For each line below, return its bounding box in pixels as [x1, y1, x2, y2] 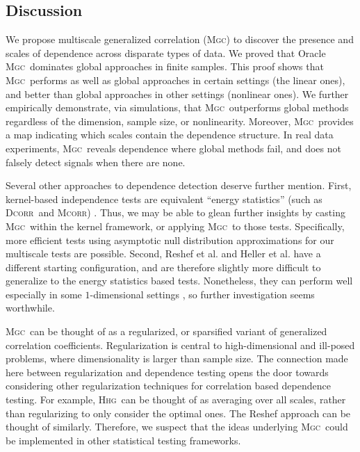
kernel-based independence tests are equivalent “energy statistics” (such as [6, 191, 322, 206]
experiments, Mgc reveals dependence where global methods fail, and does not [6, 140, 341, 155]
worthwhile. [6, 300, 55, 315]
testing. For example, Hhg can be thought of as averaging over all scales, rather [6, 392, 346, 407]
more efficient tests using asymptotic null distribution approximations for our [6, 232, 334, 247]
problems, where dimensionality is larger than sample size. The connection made [6, 351, 348, 366]
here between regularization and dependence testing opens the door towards [6, 364, 329, 379]
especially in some [6, 286, 82, 301]
